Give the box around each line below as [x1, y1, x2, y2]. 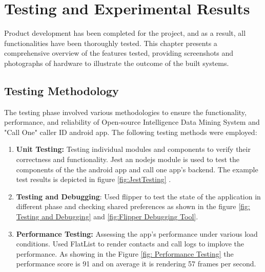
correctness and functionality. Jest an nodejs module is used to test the [16, 154, 239, 165]
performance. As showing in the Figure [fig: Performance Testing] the [16, 248, 234, 259]
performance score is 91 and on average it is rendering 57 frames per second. [16, 258, 256, 269]
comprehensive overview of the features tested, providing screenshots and [4, 48, 234, 58]
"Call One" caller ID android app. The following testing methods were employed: [4, 126, 257, 137]
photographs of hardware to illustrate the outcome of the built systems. [4, 57, 229, 68]
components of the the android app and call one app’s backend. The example [16, 164, 258, 174]
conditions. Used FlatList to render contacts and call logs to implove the [16, 238, 244, 249]
